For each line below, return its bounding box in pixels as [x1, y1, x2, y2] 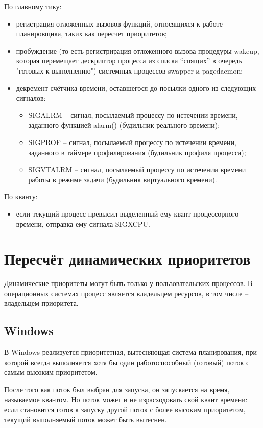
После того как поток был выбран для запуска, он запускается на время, [4, 384, 230, 394]
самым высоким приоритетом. [4, 367, 98, 377]
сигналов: [16, 92, 46, 103]
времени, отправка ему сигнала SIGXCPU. [16, 218, 150, 229]
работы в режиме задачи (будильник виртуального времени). [28, 174, 217, 184]
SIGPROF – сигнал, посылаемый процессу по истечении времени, [28, 136, 236, 147]
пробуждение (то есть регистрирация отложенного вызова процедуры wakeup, [16, 45, 259, 56]
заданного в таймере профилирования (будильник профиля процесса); [28, 147, 246, 157]
